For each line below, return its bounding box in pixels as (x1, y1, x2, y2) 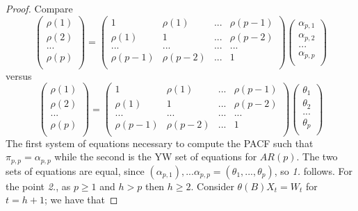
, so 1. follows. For (274, 163, 352, 178)
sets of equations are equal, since (6, 163, 145, 178)
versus (6, 68, 32, 83)
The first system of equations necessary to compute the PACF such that (6, 135, 314, 150)
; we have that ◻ (44, 192, 118, 207)
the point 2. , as (6, 178, 71, 193)
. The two (296, 149, 338, 164)
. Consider (190, 178, 234, 193)
